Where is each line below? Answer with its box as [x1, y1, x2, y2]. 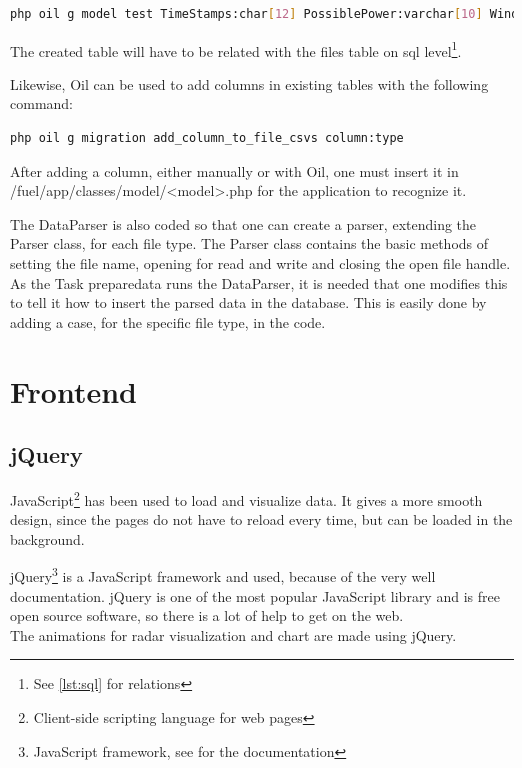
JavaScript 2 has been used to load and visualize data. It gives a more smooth [10, 486, 483, 510]
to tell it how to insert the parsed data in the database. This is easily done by [10, 292, 487, 313]
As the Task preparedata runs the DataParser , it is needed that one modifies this [10, 272, 508, 293]
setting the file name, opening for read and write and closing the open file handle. [10, 253, 511, 273]
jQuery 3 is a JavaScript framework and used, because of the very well [10, 563, 436, 587]
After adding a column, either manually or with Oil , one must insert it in [10, 160, 459, 181]
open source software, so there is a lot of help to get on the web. [10, 605, 404, 626]
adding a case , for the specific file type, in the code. [10, 311, 326, 332]
